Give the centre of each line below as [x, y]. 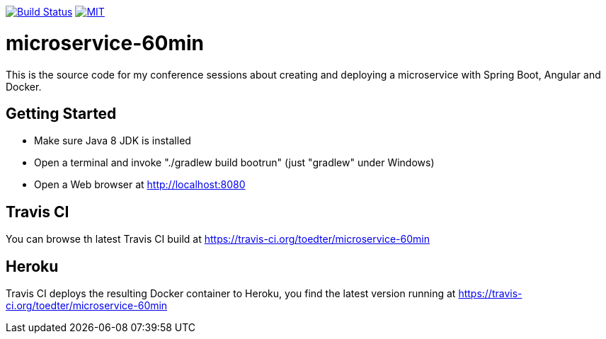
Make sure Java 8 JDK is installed [113, 141]
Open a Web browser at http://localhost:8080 [140, 185]
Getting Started [61, 113]
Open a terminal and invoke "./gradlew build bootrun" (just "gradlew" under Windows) [234, 163]
